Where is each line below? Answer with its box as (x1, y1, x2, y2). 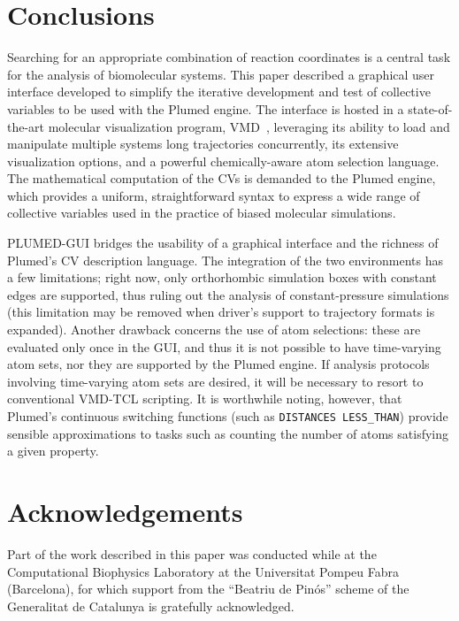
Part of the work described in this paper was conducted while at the (7, 544, 377, 563)
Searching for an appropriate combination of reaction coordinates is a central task (7, 48, 451, 66)
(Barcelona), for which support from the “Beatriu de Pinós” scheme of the (7, 579, 409, 598)
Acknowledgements (7, 494, 243, 530)
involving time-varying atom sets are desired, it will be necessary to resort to (7, 372, 424, 390)
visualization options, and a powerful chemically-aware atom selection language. (7, 151, 440, 170)
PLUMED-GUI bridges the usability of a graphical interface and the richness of (7, 234, 439, 252)
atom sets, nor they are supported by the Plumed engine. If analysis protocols (7, 355, 430, 373)
